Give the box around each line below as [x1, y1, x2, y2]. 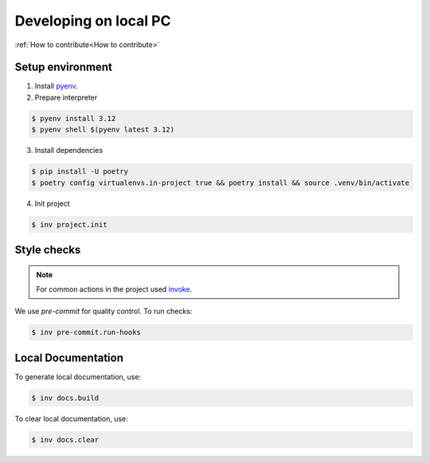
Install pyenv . [34, 81, 79, 91]
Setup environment [14, 61, 113, 74]
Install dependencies [34, 146, 104, 155]
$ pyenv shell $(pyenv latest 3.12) [31, 125, 175, 135]
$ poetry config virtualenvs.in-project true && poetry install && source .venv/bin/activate [31, 178, 410, 187]
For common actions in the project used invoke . [36, 284, 193, 294]
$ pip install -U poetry [31, 167, 129, 176]
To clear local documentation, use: [14, 414, 129, 423]
